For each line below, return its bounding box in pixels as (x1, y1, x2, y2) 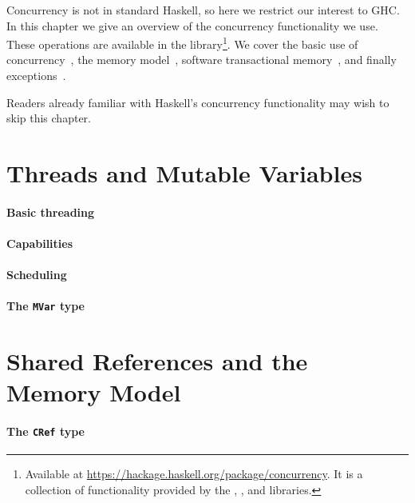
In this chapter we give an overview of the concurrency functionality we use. (6, 17, 378, 34)
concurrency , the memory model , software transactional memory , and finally (6, 51, 397, 68)
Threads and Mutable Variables (6, 157, 362, 189)
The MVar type (6, 297, 85, 314)
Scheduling (6, 266, 67, 283)
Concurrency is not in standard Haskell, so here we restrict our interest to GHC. (6, 2, 400, 18)
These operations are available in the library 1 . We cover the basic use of (6, 34, 358, 52)
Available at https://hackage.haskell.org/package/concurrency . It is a (25, 465, 363, 482)
